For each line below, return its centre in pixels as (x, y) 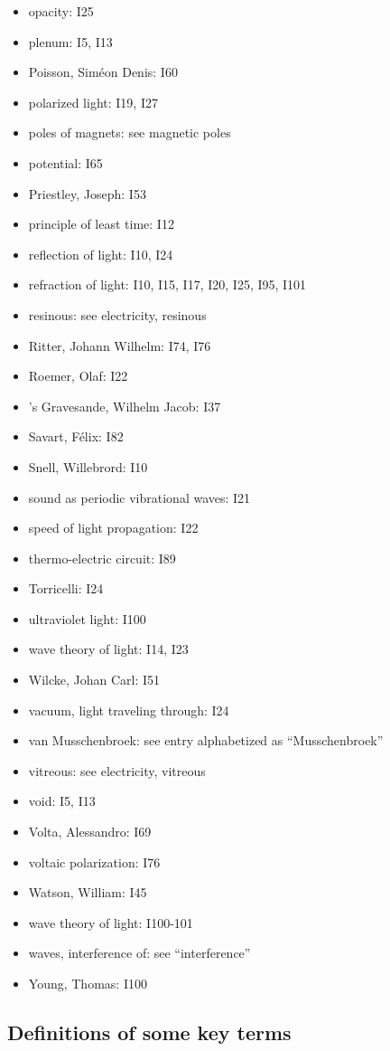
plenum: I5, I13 (70, 41)
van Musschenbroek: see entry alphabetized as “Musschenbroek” (206, 740)
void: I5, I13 (62, 801)
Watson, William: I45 (88, 892)
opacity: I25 (61, 11)
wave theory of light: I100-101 (111, 922)
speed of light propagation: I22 (113, 528)
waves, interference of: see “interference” (139, 953)
